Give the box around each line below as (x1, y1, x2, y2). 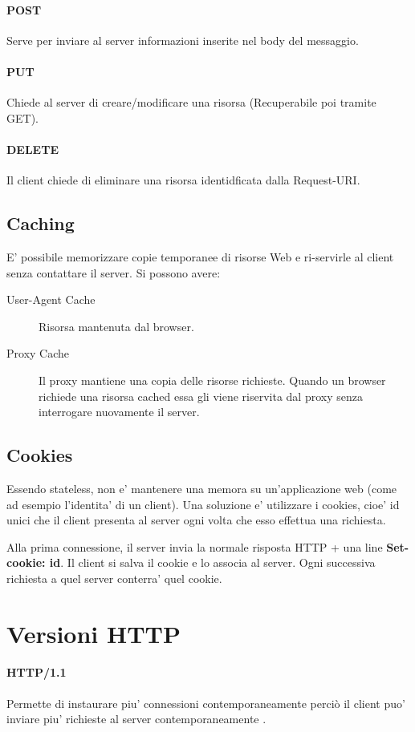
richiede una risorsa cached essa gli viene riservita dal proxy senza (39, 387, 363, 404)
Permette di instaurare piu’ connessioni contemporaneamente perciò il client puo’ (6, 694, 405, 711)
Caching (6, 211, 75, 236)
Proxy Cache (6, 345, 70, 362)
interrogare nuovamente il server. (39, 403, 200, 420)
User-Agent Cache (6, 291, 96, 308)
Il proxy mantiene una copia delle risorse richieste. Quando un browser (39, 371, 386, 388)
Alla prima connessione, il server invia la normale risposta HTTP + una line (6, 538, 383, 555)
